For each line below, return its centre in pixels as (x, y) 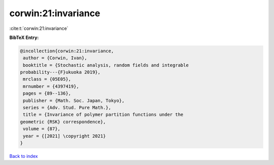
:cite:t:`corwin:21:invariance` (39, 28)
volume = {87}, (42, 129)
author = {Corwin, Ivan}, (55, 58)
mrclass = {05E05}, (47, 79)
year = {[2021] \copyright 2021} (64, 136)
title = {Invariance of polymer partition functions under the (103, 115)
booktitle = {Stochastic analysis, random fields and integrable (106, 65)
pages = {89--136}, (47, 93)
